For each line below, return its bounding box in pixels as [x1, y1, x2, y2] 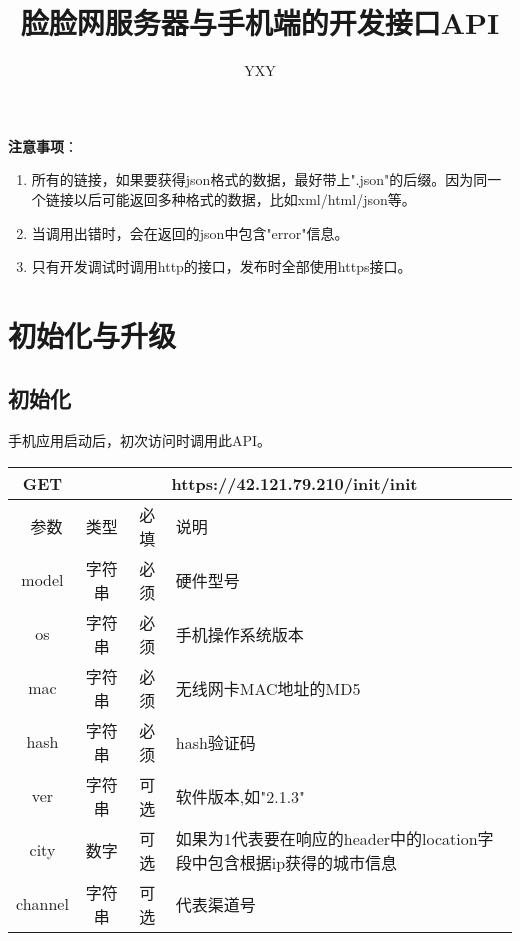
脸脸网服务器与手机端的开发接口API [20, 2, 500, 43]
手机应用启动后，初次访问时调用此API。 [8, 430, 272, 451]
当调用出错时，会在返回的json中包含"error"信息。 [31, 222, 349, 243]
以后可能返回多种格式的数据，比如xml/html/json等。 [73, 188, 416, 209]
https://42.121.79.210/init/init [171, 471, 418, 495]
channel [16, 892, 69, 916]
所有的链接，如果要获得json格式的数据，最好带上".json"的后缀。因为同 [31, 169, 488, 190]
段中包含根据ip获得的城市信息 [175, 850, 398, 874]
